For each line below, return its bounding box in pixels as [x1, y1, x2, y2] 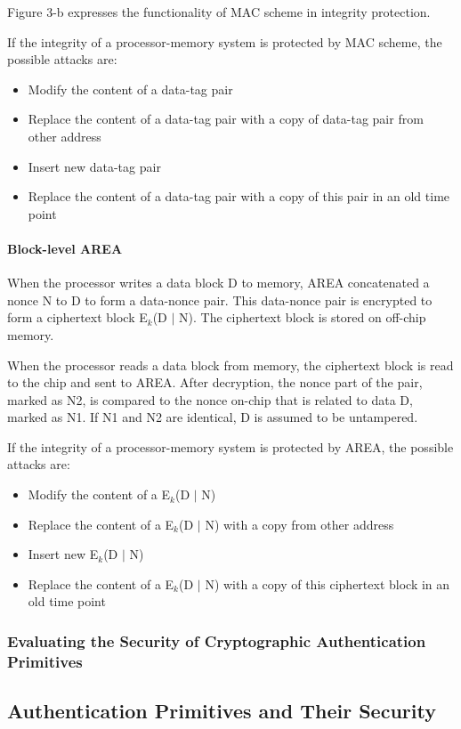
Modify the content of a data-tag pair [28, 79, 233, 98]
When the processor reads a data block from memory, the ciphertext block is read [7, 355, 454, 374]
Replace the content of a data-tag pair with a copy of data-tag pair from [28, 109, 424, 128]
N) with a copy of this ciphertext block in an [205, 574, 450, 593]
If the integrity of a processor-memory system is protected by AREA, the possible [7, 437, 454, 456]
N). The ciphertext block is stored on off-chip [179, 308, 426, 327]
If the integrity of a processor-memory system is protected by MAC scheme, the [7, 32, 442, 51]
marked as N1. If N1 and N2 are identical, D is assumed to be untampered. [7, 408, 418, 426]
